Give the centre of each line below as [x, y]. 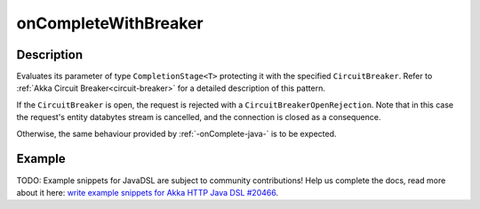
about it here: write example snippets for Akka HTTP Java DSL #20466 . [148, 192]
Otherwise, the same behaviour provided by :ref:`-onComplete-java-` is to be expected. [176, 133]
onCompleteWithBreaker [110, 23]
